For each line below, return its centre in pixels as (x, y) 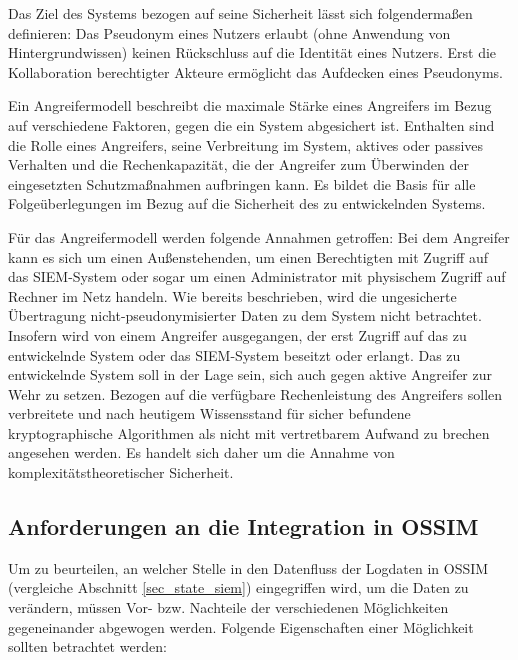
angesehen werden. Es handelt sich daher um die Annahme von (201, 452)
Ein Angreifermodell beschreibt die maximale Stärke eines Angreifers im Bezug (250, 105)
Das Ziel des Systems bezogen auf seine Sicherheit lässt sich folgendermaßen (240, 13)
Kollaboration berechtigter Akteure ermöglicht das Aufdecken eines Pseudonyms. (255, 71)
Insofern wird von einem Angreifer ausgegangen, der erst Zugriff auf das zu (237, 334)
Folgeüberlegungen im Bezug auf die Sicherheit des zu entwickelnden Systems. (247, 203)
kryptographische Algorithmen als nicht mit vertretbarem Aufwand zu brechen (249, 432)
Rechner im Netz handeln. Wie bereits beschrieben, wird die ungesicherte (232, 295)
